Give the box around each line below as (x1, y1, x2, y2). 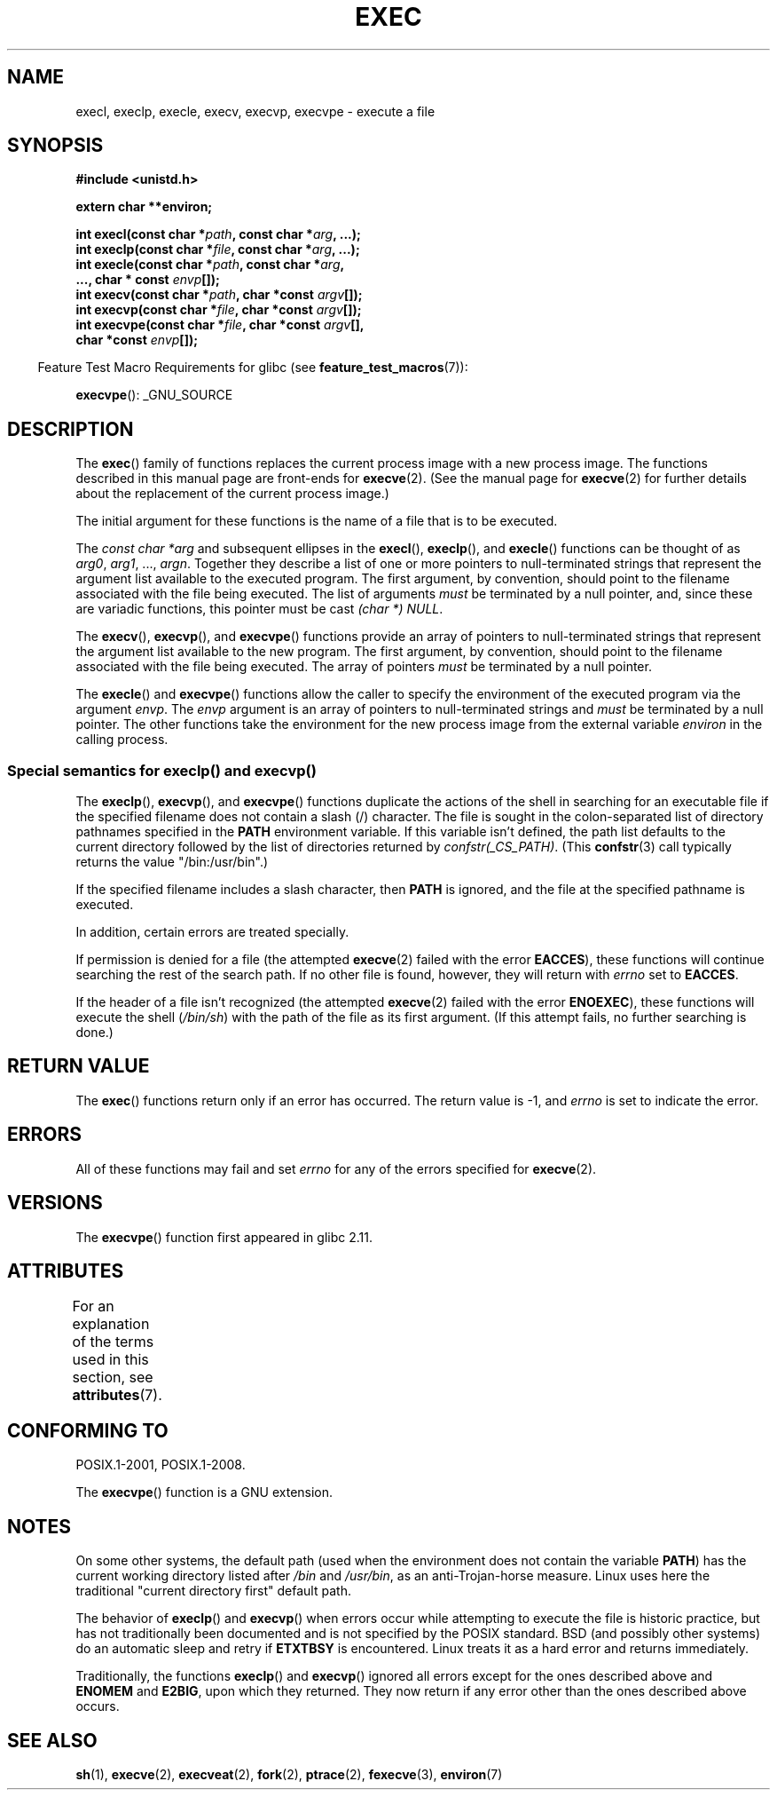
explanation (72, 1315, 150, 1334)
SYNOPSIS (7, 134, 104, 157)
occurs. (75, 1698, 120, 1714)
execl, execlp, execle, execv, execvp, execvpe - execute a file (75, 103, 436, 119)
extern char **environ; (75, 199, 213, 215)
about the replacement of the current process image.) (75, 486, 389, 502)
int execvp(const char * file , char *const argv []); (75, 302, 362, 318)
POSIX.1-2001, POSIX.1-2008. (75, 1457, 246, 1473)
